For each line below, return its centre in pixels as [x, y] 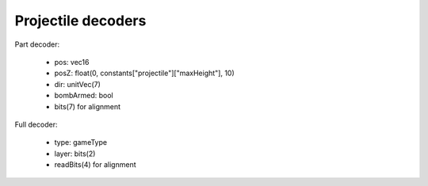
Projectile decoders [80, 21]
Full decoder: [36, 124]
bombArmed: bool [84, 96]
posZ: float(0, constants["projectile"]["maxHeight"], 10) [145, 73]
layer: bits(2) [75, 154]
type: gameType [80, 142]
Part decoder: [37, 44]
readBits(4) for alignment [95, 165]
